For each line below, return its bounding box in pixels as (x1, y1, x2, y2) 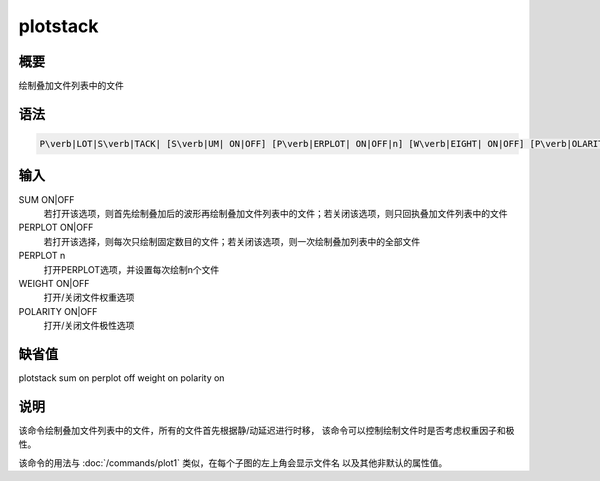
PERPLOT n (18, 250, 66, 262)
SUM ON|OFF (18, 193, 75, 205)
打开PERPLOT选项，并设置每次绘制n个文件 (43, 263, 220, 275)
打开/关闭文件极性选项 (43, 320, 135, 332)
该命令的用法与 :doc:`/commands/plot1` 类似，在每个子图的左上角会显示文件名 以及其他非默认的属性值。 (18, 456, 448, 469)
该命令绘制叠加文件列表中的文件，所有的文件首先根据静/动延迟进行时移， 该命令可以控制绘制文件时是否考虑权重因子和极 (18, 424, 515, 436)
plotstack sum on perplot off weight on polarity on (18, 371, 225, 384)
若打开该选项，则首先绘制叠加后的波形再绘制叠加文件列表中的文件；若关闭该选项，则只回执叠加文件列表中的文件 (43, 207, 508, 219)
